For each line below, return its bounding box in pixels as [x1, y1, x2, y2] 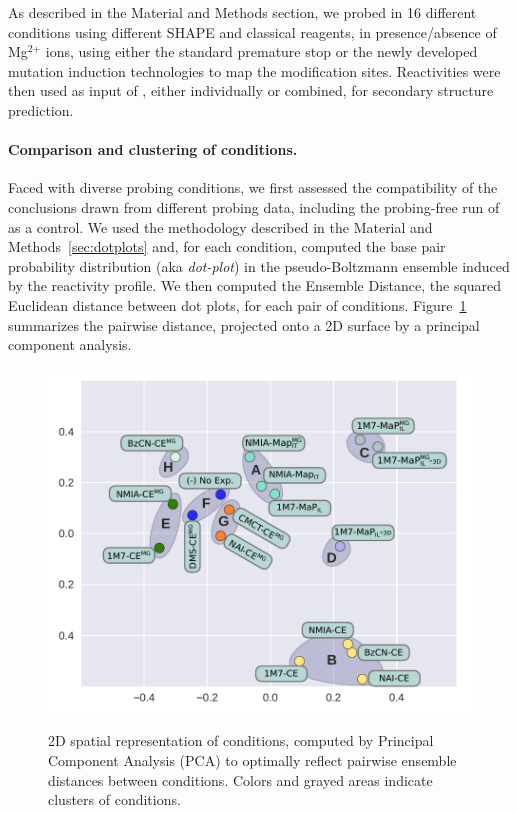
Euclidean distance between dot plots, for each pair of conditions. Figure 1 [8, 294, 467, 315]
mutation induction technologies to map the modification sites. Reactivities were [8, 60, 501, 81]
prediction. [8, 99, 74, 120]
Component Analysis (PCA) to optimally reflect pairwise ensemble [48, 750, 457, 771]
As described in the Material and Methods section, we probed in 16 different [8, 2, 477, 22]
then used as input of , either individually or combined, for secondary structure [8, 80, 494, 101]
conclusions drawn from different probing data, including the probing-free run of [8, 196, 500, 217]
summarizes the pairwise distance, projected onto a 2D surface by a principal [8, 314, 480, 335]
